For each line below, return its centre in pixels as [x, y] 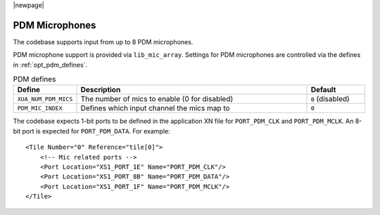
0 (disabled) [330, 99]
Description [101, 90]
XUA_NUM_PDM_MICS [45, 99]
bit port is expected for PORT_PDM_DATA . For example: [91, 131]
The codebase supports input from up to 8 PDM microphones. [103, 41]
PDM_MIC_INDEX [40, 108]
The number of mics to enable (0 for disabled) [157, 99]
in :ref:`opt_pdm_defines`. [50, 65]
